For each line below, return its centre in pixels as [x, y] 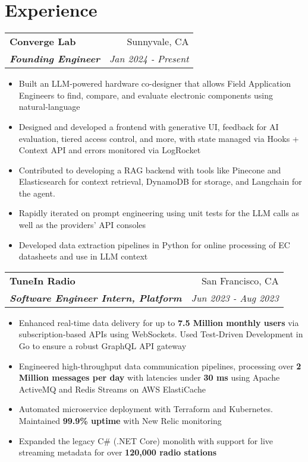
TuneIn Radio [43, 280]
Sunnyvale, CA [158, 42]
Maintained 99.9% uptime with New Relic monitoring [120, 420]
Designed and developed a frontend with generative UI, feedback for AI [149, 126]
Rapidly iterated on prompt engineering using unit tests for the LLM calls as [159, 213]
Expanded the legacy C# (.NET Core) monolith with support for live [146, 440]
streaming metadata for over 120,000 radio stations [118, 452]
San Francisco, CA [240, 280]
